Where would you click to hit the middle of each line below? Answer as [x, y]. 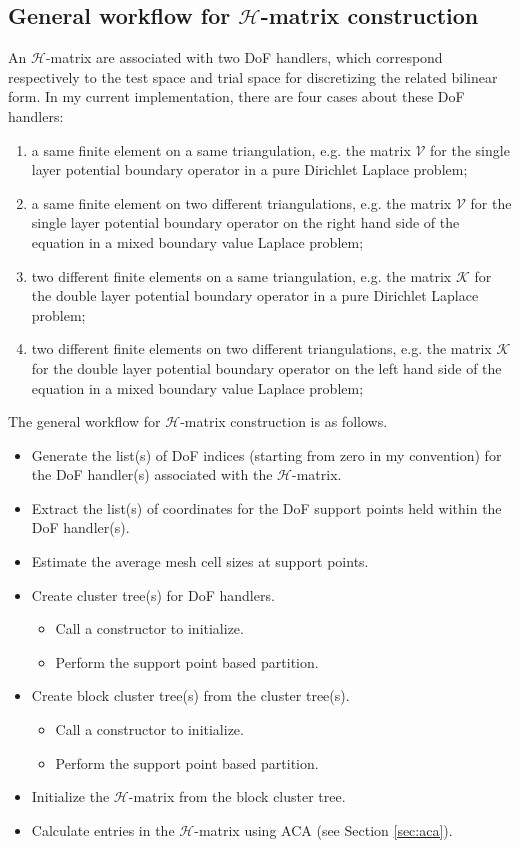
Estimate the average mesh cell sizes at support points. [200, 561]
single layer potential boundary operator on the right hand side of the [245, 222]
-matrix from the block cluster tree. [237, 796]
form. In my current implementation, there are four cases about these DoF [236, 96]
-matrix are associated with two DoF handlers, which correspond [244, 57]
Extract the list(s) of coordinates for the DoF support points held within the [266, 507]
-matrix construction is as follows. [284, 421]
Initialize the [70, 796]
